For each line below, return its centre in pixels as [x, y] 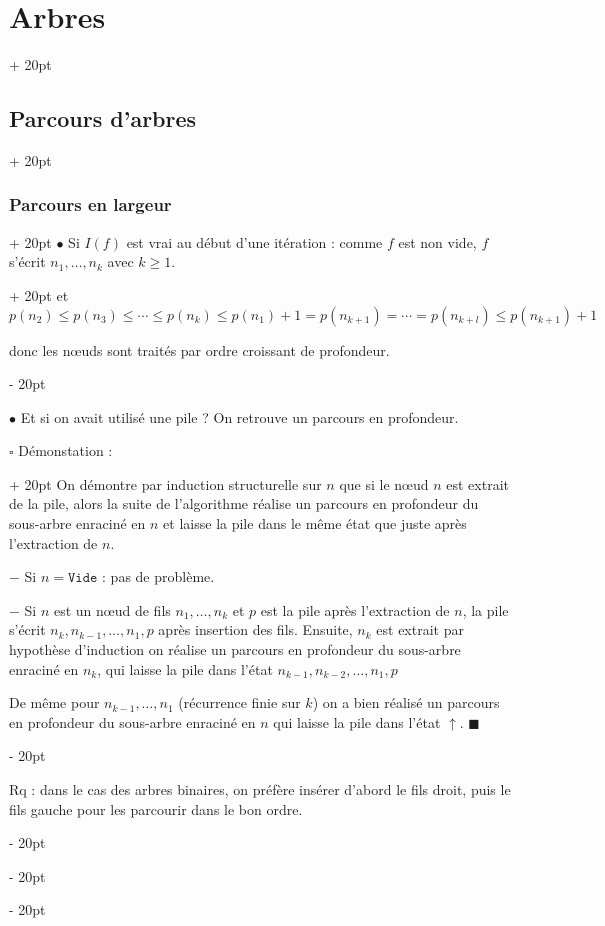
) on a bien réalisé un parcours [406, 702]
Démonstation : [65, 450]
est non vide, [437, 241]
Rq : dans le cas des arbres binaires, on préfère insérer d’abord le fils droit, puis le [260, 789]
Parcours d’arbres [103, 118]
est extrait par [420, 629]
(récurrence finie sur [239, 702]
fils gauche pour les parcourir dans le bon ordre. [156, 808]
